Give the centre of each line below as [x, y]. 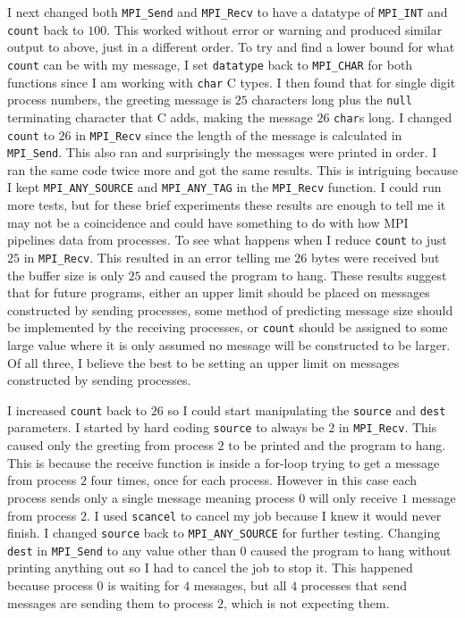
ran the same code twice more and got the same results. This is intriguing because [232, 169]
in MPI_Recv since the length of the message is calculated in [239, 134]
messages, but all [240, 585]
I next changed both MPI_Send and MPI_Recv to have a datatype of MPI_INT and [228, 12]
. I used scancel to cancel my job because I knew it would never [264, 515]
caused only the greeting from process [110, 445]
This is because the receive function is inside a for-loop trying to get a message [224, 462]
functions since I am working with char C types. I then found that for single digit [232, 82]
